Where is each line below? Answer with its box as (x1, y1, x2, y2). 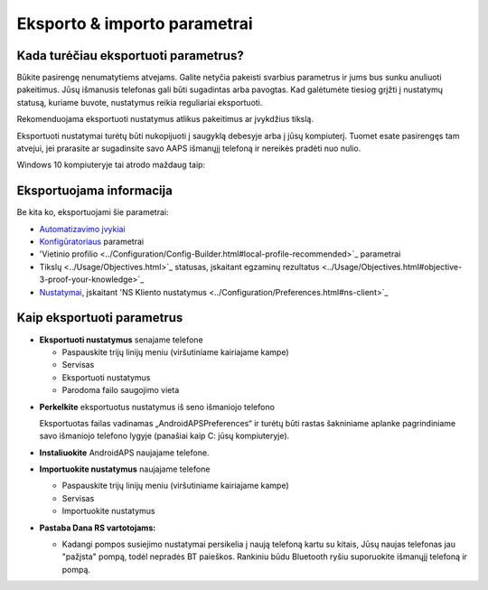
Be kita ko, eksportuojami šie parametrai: (16, 207, 169, 218)
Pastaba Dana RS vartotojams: (39, 522, 156, 533)
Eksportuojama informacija (16, 183, 174, 199)
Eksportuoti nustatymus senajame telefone (39, 334, 203, 345)
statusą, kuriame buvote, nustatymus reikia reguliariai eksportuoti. (16, 97, 263, 108)
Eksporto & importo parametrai (16, 14, 253, 33)
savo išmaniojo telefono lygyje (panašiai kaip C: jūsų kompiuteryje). (39, 430, 290, 442)
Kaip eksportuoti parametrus (16, 310, 183, 325)
